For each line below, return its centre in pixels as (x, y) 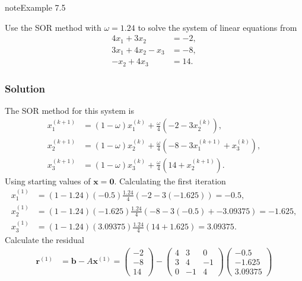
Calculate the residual (44, 240)
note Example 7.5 (35, 7)
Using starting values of (48, 181)
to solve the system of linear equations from (217, 27)
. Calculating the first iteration (170, 181)
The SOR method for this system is (69, 110)
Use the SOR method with (53, 27)
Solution (25, 88)
